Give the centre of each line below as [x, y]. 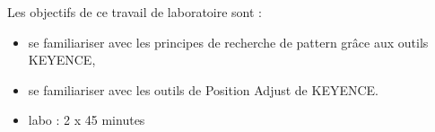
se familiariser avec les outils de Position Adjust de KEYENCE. [203, 89]
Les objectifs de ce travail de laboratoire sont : [135, 12]
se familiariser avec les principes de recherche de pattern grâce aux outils [228, 42]
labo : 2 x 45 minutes [87, 120]
